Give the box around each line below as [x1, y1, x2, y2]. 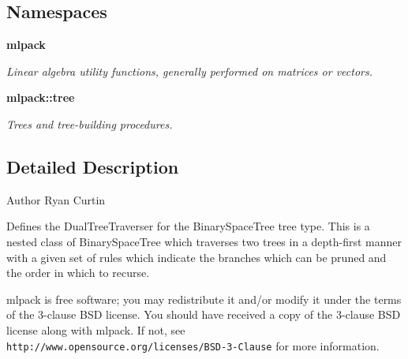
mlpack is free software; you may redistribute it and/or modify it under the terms [6, 290, 402, 307]
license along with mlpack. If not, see [6, 321, 185, 338]
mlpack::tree [6, 89, 75, 106]
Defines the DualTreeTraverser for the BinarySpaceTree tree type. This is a [6, 218, 370, 234]
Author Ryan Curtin [6, 191, 106, 208]
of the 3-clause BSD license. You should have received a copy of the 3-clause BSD [6, 306, 401, 323]
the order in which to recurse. [6, 264, 150, 281]
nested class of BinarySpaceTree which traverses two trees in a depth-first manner [6, 233, 402, 249]
